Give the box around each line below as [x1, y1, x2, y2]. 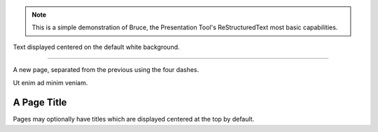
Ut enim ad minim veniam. [13, 78, 88, 87]
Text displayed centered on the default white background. [13, 43, 180, 51]
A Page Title [13, 96, 67, 108]
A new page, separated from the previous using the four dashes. [13, 66, 199, 74]
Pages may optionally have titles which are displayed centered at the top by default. [13, 115, 255, 124]
